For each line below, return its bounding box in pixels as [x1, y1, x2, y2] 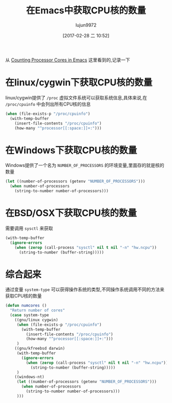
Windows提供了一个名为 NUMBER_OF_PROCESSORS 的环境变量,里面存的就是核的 [5, 162, 165, 168]
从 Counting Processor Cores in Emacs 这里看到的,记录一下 [5, 57, 131, 63]
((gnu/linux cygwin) [14, 317, 58, 323]
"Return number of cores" [10, 308, 66, 313]
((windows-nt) [14, 374, 45, 379]
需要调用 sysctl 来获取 [5, 225, 53, 231]
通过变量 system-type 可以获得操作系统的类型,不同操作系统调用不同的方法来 [5, 286, 165, 292]
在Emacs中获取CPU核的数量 [26, 5, 146, 16]
